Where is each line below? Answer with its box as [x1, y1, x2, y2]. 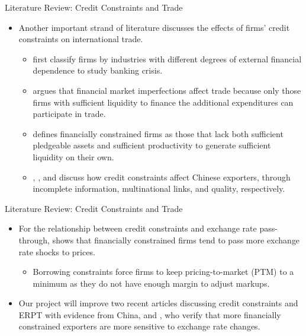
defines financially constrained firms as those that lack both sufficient [33, 127, 284, 140]
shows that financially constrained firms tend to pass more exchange [52, 233, 300, 246]
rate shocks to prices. [18, 245, 95, 258]
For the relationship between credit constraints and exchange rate [18, 222, 257, 234]
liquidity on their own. [33, 150, 114, 163]
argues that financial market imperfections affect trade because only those [33, 84, 301, 96]
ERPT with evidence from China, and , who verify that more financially [18, 308, 281, 321]
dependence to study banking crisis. [33, 64, 163, 77]
